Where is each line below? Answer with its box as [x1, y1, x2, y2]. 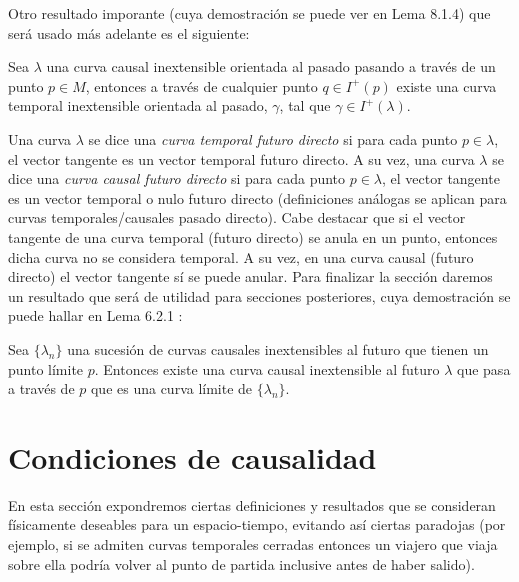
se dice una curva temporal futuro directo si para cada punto [88, 128, 458, 149]
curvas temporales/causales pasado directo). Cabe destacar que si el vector [8, 207, 466, 228]
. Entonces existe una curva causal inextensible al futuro [94, 358, 440, 379]
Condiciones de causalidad [8, 436, 377, 477]
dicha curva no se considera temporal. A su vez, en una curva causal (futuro [8, 246, 474, 267]
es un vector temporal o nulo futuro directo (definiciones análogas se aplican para [8, 187, 507, 208]
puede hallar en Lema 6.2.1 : [8, 305, 183, 326]
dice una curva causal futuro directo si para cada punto [8, 168, 346, 189]
